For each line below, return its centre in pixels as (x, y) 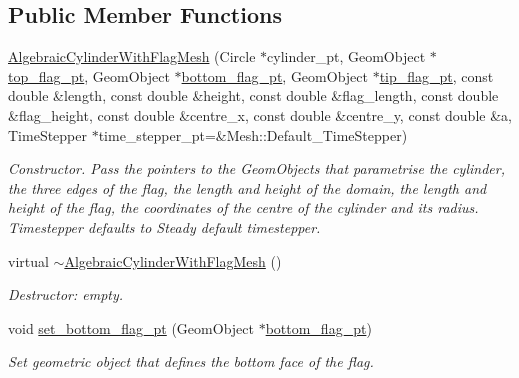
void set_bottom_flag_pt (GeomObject (131, 327)
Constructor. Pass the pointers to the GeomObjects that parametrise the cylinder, (256, 168)
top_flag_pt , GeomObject (89, 75)
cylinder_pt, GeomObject (346, 56)
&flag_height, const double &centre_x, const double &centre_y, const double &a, (260, 114)
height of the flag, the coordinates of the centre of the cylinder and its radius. (243, 207)
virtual (28, 260)
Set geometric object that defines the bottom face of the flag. (191, 361)
